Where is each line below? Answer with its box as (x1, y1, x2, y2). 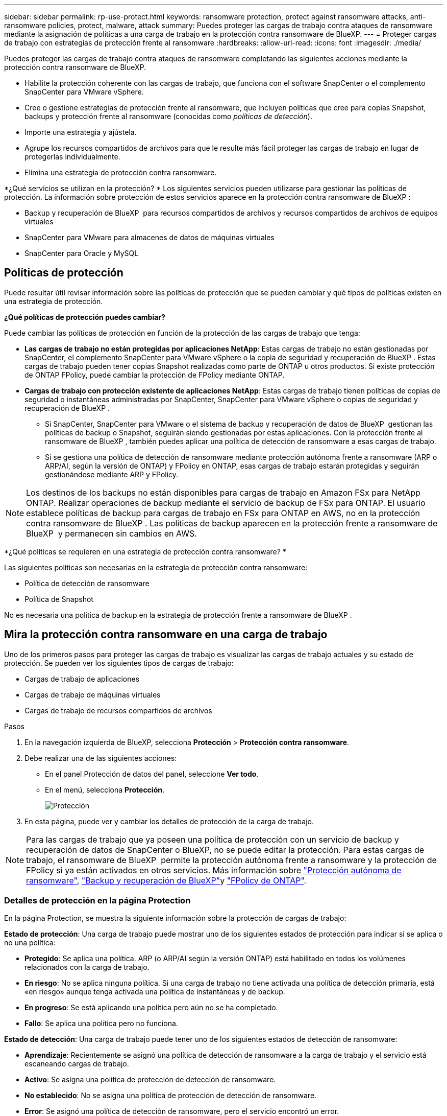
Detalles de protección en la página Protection (4, 895, 191, 906)
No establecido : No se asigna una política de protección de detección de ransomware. (24, 1091, 317, 1100)
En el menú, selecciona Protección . (45, 785, 164, 794)
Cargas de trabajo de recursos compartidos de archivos (24, 706, 212, 715)
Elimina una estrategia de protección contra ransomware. (24, 168, 217, 177)
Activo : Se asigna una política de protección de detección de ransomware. (24, 1075, 276, 1084)
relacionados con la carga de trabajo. (24, 963, 150, 972)
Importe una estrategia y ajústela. (24, 128, 137, 136)
